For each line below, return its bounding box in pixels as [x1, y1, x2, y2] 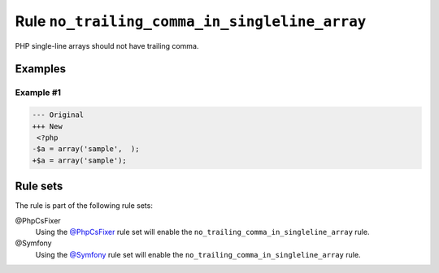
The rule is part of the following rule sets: [15, 201, 154, 210]
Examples [15, 62, 67, 76]
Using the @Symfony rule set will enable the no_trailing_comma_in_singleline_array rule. [35, 249, 361, 259]
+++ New [32, 122, 63, 131]
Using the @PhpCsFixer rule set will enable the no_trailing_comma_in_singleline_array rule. [35, 227, 370, 236]
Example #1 [15, 87, 61, 98]
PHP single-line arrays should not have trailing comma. [15, 41, 199, 50]
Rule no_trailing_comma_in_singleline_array [15, 12, 367, 30]
